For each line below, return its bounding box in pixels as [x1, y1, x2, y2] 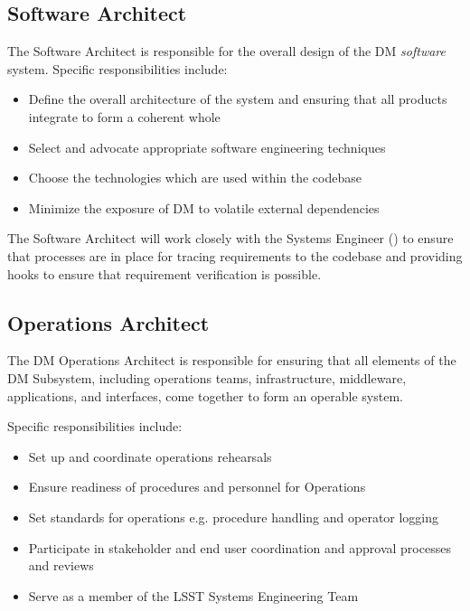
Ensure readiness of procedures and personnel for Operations [28, 477, 366, 496]
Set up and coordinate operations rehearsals [28, 446, 272, 465]
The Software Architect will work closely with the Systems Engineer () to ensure [7, 229, 454, 248]
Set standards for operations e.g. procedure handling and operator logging [28, 507, 439, 526]
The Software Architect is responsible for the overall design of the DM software [7, 42, 446, 61]
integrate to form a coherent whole [28, 107, 221, 126]
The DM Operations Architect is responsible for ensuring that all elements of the [7, 351, 456, 370]
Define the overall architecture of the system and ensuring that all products [28, 89, 447, 108]
